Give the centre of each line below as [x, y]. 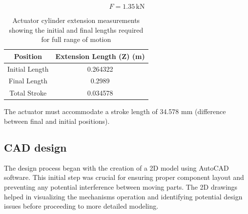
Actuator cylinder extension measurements [76, 20]
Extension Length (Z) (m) [100, 56]
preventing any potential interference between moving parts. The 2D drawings [121, 186]
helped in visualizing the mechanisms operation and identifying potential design [123, 196]
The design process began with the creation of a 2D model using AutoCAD [116, 167]
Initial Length [28, 68]
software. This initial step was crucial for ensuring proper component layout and [124, 177]
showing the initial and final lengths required [76, 29]
